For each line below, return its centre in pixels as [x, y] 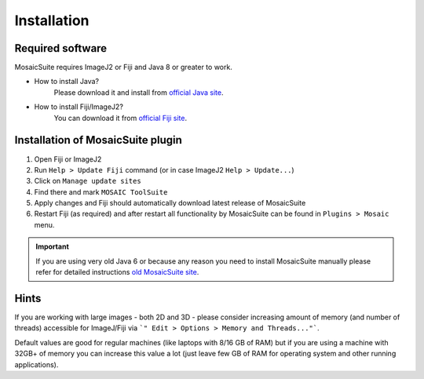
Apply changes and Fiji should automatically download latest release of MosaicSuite [170, 203]
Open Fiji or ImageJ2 [68, 159]
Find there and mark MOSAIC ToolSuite [101, 191]
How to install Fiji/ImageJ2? [79, 107]
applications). [37, 364]
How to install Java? [67, 82]
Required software [61, 48]
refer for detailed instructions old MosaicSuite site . [117, 272]
